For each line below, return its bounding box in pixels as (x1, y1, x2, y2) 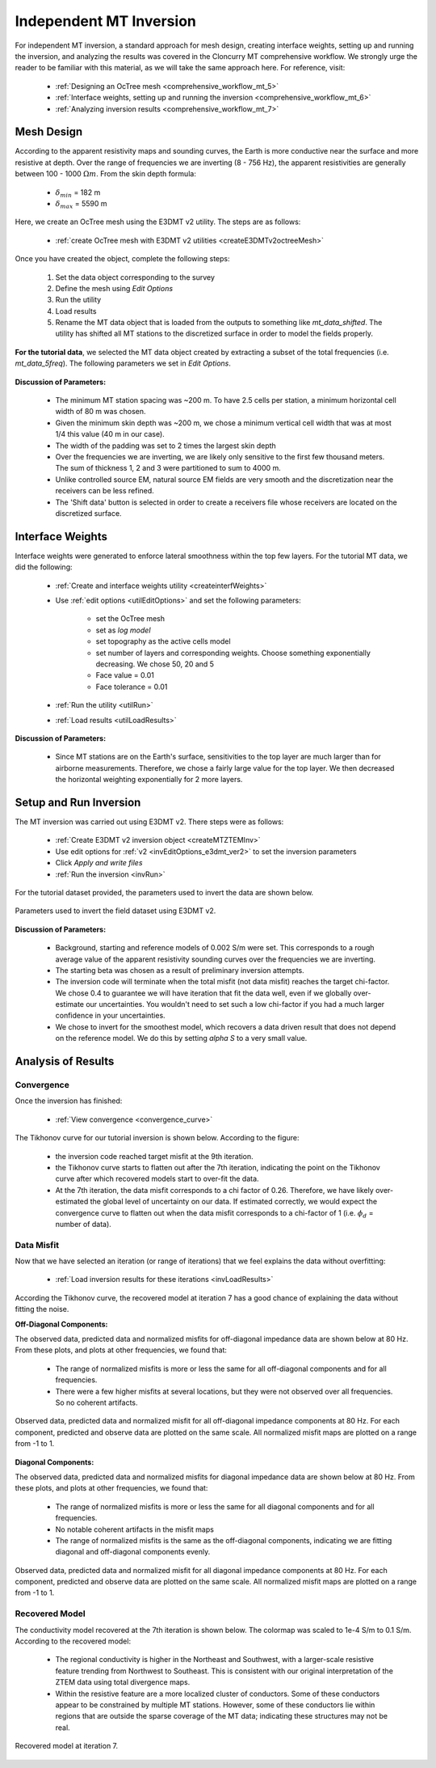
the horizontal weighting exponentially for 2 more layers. (55, 775, 243, 785)
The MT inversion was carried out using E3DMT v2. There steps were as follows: (15, 817, 284, 827)
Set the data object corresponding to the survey (55, 272, 216, 282)
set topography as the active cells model (95, 637, 231, 646)
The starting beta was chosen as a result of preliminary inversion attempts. (55, 965, 304, 975)
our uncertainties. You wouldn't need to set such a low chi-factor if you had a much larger (86, 1000, 385, 1009)
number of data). (55, 1219, 112, 1229)
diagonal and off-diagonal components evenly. (55, 1547, 211, 1557)
